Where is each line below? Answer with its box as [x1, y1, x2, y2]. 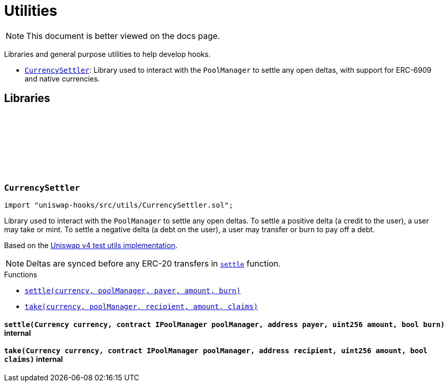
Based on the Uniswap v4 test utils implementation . [4, 240, 177, 250]
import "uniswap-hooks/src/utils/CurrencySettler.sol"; [4, 200, 233, 209]
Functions [4, 270, 37, 279]
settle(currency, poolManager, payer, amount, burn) [25, 286, 241, 295]
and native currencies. [25, 74, 100, 83]
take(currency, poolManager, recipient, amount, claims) [25, 302, 258, 311]
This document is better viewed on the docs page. [26, 30, 220, 41]
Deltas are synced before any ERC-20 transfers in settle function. [26, 258, 281, 269]
